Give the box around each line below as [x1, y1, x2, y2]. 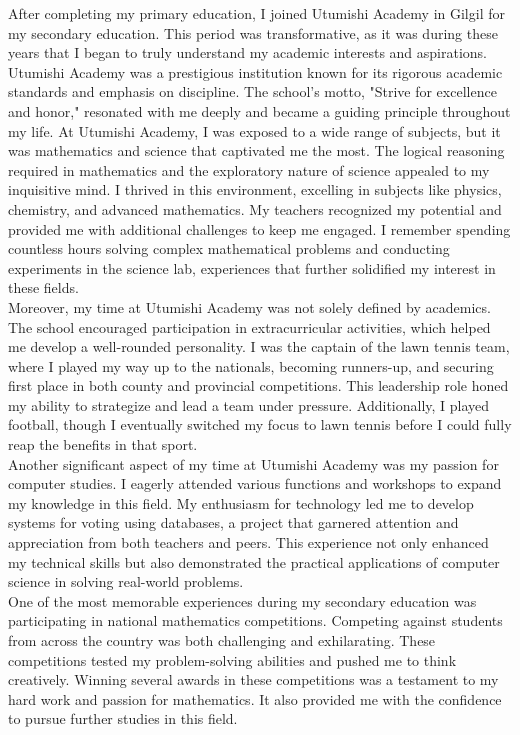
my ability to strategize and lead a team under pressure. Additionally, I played [8, 394, 490, 415]
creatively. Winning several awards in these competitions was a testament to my [8, 669, 499, 690]
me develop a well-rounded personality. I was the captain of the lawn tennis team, [8, 336, 510, 357]
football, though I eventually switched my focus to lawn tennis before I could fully [8, 414, 512, 435]
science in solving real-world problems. [8, 571, 244, 592]
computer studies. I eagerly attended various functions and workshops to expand [8, 473, 502, 494]
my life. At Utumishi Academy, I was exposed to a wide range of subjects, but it [8, 120, 501, 141]
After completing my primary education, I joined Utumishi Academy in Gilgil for [8, 3, 505, 23]
